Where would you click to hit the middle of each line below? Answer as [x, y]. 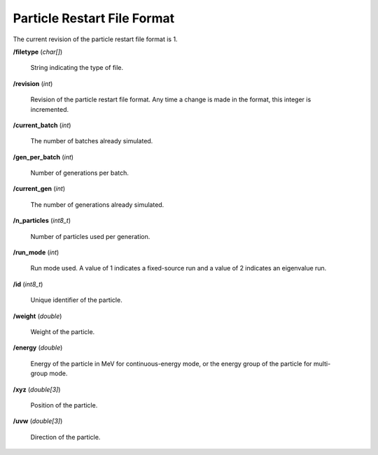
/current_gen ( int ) [39, 189]
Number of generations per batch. [80, 173]
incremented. [50, 109]
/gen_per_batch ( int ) [43, 157]
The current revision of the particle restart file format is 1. [95, 39]
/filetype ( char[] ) [38, 52]
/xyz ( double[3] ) [37, 389]
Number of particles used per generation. [90, 236]
